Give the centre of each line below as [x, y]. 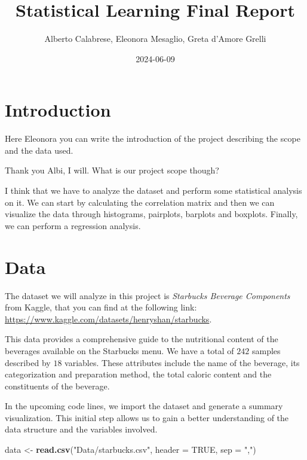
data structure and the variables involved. [81, 429]
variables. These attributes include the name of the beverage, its [182, 362]
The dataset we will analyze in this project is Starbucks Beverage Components [148, 295]
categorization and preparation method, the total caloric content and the [138, 374]
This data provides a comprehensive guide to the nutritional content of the [142, 339]
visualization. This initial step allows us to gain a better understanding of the [147, 417]
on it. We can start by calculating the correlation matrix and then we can [140, 202]
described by [28, 362]
